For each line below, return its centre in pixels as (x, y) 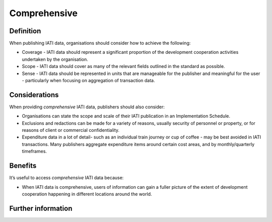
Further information (41, 208)
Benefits (23, 166)
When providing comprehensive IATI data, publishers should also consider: (87, 107)
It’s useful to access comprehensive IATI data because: (66, 178)
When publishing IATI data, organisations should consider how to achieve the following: (100, 43)
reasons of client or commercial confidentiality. (71, 130)
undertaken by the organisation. (55, 59)
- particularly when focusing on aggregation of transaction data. (88, 81)
